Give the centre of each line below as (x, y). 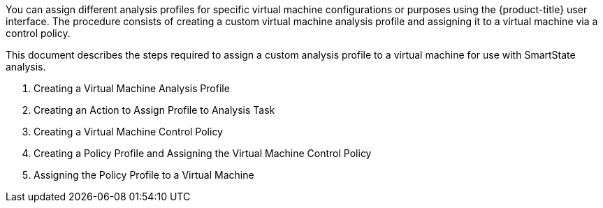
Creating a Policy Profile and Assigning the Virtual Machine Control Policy (203, 153)
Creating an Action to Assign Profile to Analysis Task (154, 110)
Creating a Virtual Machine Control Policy (128, 132)
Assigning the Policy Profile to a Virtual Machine (144, 175)
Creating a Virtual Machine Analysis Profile (132, 88)
